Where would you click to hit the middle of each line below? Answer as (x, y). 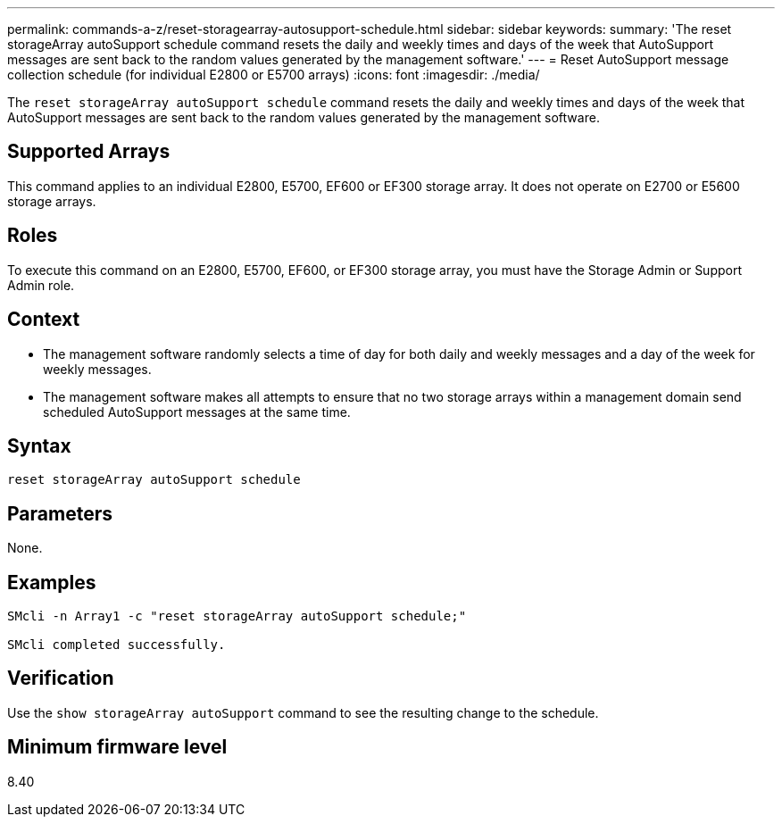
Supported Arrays (89, 152)
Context (44, 320)
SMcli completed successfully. (116, 645)
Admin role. (41, 285)
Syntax (39, 445)
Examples (52, 582)
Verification (61, 678)
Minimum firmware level (117, 747)
